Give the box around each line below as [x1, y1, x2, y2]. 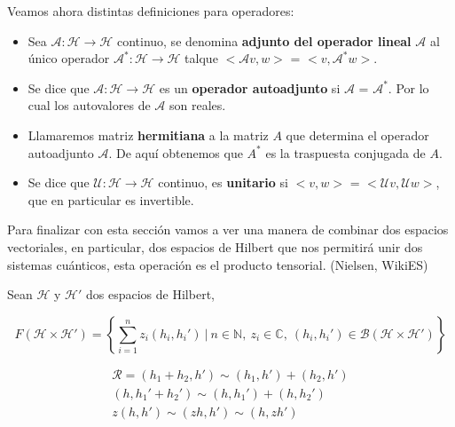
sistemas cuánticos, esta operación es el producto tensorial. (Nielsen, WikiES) [7, 255, 428, 273]
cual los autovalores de [27, 96, 151, 115]
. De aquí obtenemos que [108, 143, 243, 162]
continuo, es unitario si [158, 173, 288, 192]
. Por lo [388, 78, 429, 97]
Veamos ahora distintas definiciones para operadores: [7, 2, 294, 20]
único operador [27, 49, 110, 67]
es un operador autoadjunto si [159, 78, 341, 97]
